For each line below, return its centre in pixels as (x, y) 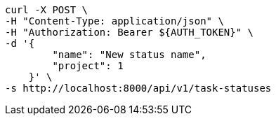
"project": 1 (88, 66)
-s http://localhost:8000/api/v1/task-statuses (138, 88)
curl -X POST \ (47, 10)
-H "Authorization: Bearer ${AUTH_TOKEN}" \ (130, 32)
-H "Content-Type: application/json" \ (114, 21)
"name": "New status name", (129, 55)
